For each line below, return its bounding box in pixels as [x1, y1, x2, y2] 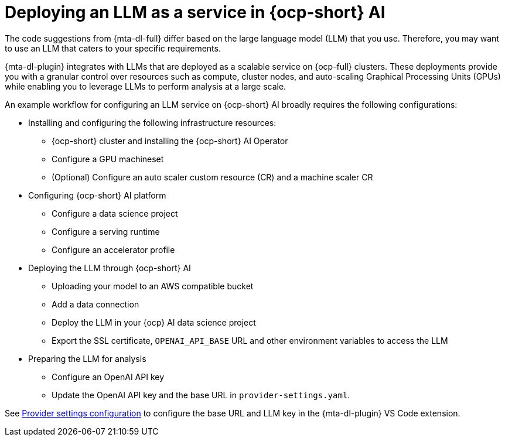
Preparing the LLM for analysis [28, 353, 146, 364]
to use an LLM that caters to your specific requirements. [5, 43, 221, 53]
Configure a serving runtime [52, 226, 160, 237]
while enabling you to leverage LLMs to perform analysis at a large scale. [5, 81, 286, 91]
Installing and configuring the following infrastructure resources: [28, 117, 277, 128]
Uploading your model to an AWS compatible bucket [52, 281, 254, 291]
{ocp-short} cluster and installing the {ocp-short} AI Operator [52, 135, 288, 146]
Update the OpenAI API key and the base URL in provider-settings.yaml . [52, 389, 350, 400]
